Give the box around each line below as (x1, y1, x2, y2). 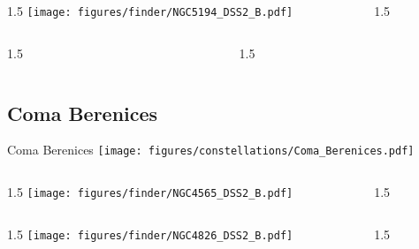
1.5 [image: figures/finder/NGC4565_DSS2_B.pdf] (7, 183, 293, 201)
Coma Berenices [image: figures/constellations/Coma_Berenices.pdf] (7, 140, 415, 159)
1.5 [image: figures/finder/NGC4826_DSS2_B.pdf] (7, 224, 293, 243)
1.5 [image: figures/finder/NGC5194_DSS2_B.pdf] (7, 2, 293, 19)
